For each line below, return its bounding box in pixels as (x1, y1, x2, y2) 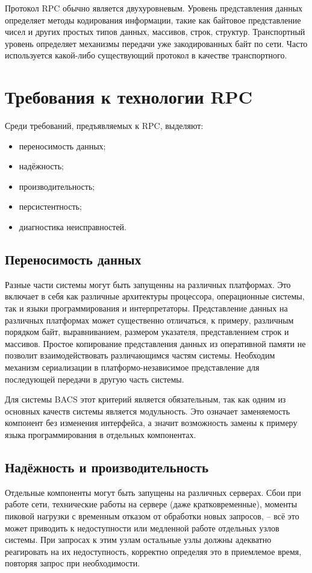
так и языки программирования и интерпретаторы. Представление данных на (5, 302, 288, 315)
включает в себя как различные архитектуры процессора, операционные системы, (5, 290, 305, 302)
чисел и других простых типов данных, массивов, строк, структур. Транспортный (5, 25, 305, 38)
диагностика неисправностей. (19, 221, 126, 233)
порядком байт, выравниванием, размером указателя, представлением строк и (5, 325, 289, 338)
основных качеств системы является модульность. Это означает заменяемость (5, 404, 290, 417)
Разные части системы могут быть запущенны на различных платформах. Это (5, 278, 291, 290)
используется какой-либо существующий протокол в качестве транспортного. (5, 49, 287, 61)
